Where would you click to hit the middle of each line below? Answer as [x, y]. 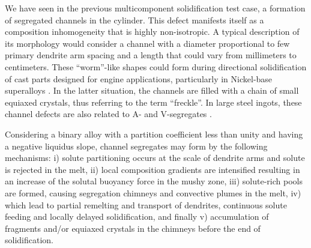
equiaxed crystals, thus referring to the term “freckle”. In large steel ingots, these [153, 102]
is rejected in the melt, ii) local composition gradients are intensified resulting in [152, 169]
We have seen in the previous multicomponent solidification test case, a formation [155, 8]
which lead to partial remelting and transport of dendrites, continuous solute [146, 204]
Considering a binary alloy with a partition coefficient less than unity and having [154, 134]
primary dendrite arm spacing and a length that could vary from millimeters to [151, 55]
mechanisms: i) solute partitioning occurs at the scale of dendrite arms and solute [155, 158]
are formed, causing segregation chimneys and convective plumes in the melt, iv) [153, 192]
